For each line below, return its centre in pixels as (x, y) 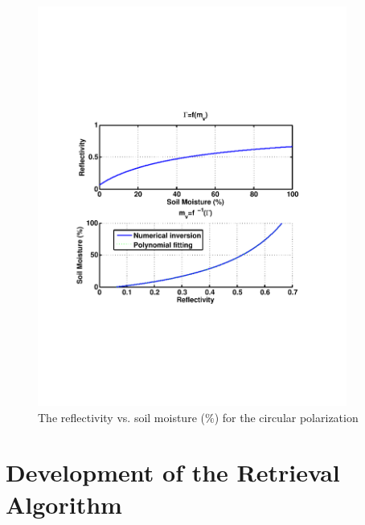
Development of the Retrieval (173, 472)
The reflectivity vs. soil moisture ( (121, 417)
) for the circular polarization (286, 417)
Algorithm (64, 504)
